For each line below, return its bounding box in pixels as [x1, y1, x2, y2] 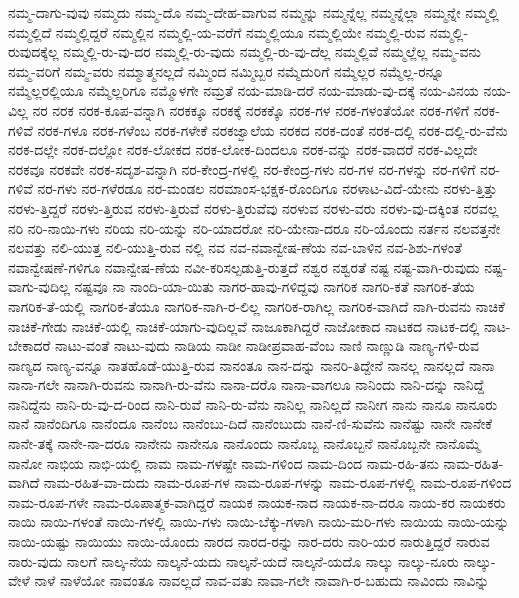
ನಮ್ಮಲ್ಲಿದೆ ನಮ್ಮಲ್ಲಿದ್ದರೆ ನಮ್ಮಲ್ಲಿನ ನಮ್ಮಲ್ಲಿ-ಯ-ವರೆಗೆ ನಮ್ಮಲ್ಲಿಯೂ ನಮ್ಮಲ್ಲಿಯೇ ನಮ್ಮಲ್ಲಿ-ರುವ [8, 21, 426, 42]
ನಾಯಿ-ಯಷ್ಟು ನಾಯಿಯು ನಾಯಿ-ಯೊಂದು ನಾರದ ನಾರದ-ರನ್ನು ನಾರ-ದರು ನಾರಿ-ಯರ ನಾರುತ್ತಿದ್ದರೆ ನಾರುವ [8, 531, 490, 552]
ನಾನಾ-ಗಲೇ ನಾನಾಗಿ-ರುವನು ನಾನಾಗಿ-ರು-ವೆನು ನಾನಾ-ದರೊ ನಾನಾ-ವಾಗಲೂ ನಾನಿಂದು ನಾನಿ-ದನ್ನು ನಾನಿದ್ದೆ [8, 374, 484, 395]
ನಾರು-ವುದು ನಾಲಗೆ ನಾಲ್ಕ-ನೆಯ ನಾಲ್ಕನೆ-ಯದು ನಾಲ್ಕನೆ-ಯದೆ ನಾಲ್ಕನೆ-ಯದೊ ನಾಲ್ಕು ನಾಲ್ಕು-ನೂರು [8, 550, 459, 571]
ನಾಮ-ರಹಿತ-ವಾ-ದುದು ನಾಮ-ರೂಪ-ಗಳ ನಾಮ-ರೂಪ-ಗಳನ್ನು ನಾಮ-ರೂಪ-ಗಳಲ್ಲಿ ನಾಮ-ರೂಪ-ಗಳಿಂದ [43, 472, 512, 493]
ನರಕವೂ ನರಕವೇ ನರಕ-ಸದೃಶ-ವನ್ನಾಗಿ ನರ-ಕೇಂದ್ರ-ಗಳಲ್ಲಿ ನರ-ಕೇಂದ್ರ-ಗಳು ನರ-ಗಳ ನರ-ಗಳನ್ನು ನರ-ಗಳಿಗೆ [8, 158, 476, 179]
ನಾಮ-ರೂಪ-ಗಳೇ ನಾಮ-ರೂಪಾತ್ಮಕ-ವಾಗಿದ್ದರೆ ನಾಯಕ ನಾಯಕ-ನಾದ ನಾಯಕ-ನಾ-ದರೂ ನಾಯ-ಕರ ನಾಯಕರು [8, 491, 506, 512]
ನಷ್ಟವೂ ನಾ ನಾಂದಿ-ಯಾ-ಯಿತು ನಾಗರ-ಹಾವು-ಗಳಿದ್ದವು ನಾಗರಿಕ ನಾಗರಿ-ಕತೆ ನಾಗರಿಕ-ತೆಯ [74, 276, 475, 297]
